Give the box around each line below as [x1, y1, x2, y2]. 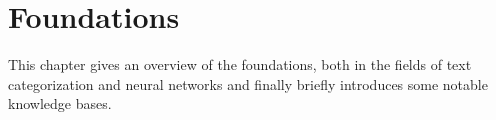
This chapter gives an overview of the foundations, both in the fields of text [8, 54, 472, 75]
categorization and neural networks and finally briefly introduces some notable [8, 73, 488, 94]
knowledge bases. [8, 93, 112, 114]
